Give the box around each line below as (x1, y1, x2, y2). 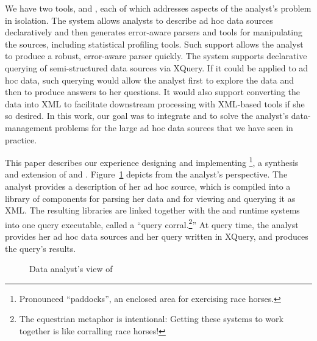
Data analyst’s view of (29, 262, 113, 275)
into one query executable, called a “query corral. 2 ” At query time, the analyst (5, 216, 299, 231)
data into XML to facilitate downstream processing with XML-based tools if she (5, 97, 305, 110)
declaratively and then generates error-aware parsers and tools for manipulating (5, 26, 302, 38)
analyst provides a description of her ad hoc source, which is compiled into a (5, 179, 291, 192)
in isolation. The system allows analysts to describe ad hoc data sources (5, 13, 273, 26)
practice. (5, 133, 37, 146)
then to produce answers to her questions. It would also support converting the (5, 85, 301, 98)
